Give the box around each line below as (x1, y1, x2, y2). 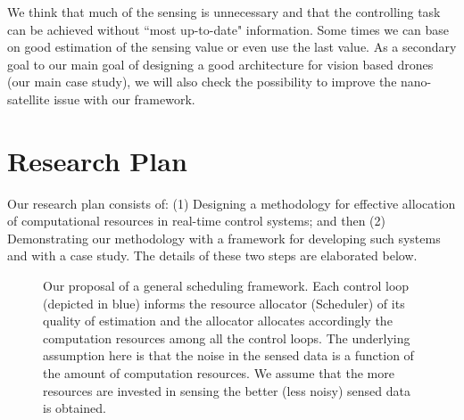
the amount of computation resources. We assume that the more (43, 364, 394, 383)
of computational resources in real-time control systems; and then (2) (7, 211, 386, 230)
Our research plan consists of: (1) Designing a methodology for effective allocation (7, 194, 456, 212)
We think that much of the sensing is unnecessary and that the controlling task (7, 3, 441, 21)
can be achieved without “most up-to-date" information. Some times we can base (7, 20, 450, 38)
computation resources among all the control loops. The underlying (43, 328, 410, 347)
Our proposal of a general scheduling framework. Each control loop (43, 276, 410, 295)
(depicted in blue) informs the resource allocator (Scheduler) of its (43, 293, 405, 312)
